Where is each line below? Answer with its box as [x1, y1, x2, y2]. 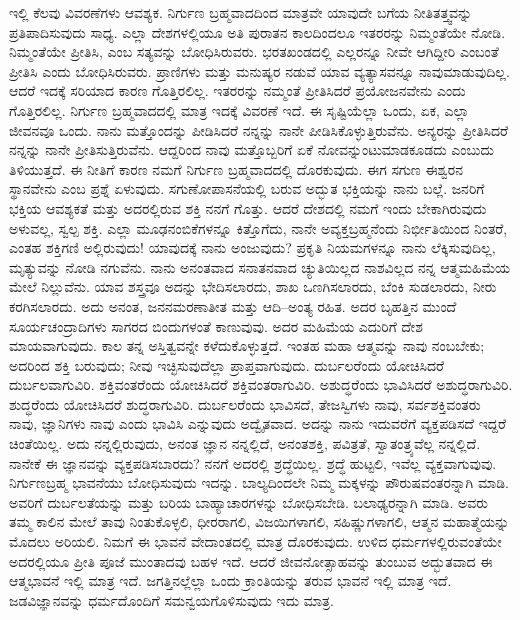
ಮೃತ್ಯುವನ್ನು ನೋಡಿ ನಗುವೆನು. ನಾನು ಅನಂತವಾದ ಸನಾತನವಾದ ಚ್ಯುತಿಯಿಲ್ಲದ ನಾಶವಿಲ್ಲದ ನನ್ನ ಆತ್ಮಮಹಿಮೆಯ [9, 256, 511, 277]
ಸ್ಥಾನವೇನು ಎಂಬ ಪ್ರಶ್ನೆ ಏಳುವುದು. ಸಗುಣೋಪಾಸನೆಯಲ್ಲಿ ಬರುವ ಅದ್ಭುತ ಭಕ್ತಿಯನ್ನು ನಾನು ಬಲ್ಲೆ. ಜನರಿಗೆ [9, 178, 485, 199]
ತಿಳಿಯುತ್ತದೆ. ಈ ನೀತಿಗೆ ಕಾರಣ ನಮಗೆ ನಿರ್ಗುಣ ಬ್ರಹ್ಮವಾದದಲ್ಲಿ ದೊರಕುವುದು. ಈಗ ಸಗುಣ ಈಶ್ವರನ [9, 158, 463, 179]
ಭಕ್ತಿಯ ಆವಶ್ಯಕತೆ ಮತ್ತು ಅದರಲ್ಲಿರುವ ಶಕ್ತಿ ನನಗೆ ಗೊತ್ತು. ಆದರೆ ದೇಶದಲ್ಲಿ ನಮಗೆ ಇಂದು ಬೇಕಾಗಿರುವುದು [9, 197, 487, 218]
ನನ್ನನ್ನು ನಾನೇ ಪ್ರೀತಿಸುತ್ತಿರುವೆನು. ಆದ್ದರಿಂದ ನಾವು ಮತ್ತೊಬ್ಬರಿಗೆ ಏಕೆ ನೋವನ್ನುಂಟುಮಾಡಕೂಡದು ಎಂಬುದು [9, 139, 494, 160]
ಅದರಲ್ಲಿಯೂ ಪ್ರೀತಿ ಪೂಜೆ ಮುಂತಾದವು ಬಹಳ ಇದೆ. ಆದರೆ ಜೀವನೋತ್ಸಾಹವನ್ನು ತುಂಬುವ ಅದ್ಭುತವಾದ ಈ [9, 550, 493, 571]
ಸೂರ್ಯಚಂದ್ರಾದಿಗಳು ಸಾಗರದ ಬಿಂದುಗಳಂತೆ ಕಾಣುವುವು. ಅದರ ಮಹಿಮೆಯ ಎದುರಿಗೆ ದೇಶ [9, 315, 423, 336]
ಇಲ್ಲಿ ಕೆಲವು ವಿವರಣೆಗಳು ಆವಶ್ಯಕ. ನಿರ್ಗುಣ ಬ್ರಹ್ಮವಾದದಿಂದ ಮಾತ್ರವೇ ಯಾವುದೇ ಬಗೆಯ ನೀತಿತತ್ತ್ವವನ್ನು [9, 2, 473, 22]
